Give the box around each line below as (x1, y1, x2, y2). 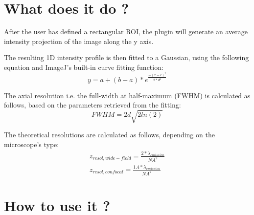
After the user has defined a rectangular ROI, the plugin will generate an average (4, 26, 248, 37)
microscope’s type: (4, 139, 59, 149)
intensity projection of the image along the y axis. (4, 36, 154, 46)
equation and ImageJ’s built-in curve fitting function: (4, 62, 163, 72)
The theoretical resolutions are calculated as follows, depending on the (4, 129, 215, 140)
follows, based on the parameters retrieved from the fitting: (4, 100, 181, 110)
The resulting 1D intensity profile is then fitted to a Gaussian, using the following (4, 52, 249, 63)
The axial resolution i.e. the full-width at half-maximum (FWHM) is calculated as (4, 90, 251, 100)
